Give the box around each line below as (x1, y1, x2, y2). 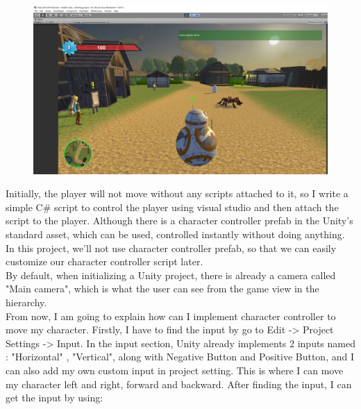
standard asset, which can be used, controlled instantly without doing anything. (6, 227, 345, 242)
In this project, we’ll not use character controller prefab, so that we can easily (6, 240, 337, 255)
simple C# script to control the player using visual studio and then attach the (6, 199, 339, 214)
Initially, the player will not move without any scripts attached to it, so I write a (6, 186, 349, 201)
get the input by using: (6, 390, 103, 405)
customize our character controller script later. (6, 254, 203, 269)
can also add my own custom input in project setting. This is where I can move (6, 362, 344, 377)
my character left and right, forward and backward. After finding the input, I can (6, 376, 352, 391)
